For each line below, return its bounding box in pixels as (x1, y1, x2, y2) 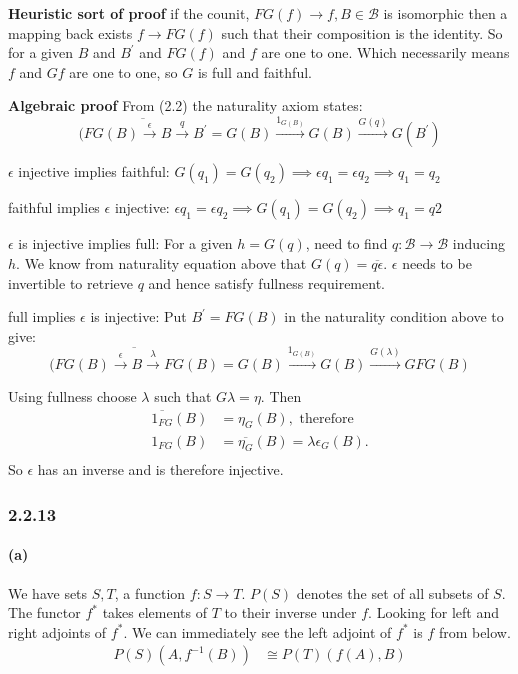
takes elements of (102, 602, 208, 623)
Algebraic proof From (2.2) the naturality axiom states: (8, 95, 363, 116)
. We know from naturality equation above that (16, 253, 307, 274)
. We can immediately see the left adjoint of (123, 621, 392, 642)
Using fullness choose (8, 385, 137, 406)
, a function (114, 582, 186, 603)
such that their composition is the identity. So (221, 22, 503, 43)
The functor (8, 602, 81, 623)
